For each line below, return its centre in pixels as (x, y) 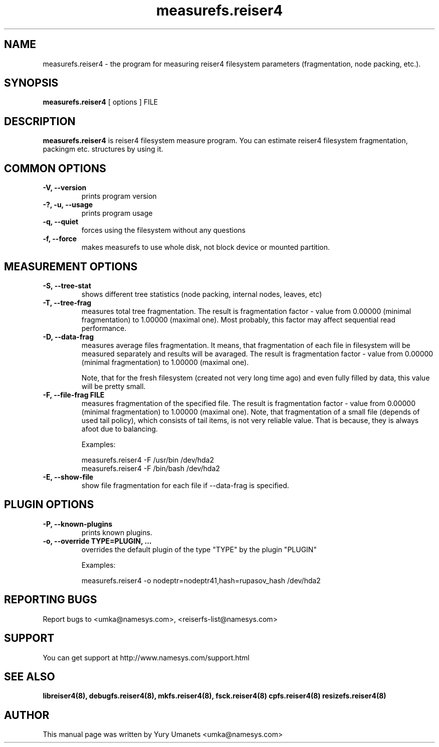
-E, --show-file (68, 477)
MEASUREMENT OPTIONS (71, 266)
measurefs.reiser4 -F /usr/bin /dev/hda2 (148, 460)
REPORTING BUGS (51, 600)
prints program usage (117, 213)
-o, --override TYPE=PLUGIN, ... (97, 541)
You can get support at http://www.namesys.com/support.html (146, 657)
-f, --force (60, 239)
